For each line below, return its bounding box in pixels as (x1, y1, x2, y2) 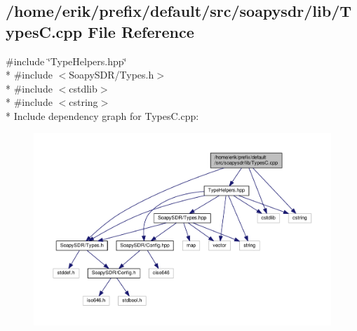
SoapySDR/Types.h (69, 67, 154, 82)
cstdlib (69, 81, 97, 95)
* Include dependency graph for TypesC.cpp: (6, 108, 199, 123)
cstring (69, 95, 98, 109)
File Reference (88, 20, 194, 42)
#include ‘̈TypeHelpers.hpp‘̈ (6, 53, 127, 68)
